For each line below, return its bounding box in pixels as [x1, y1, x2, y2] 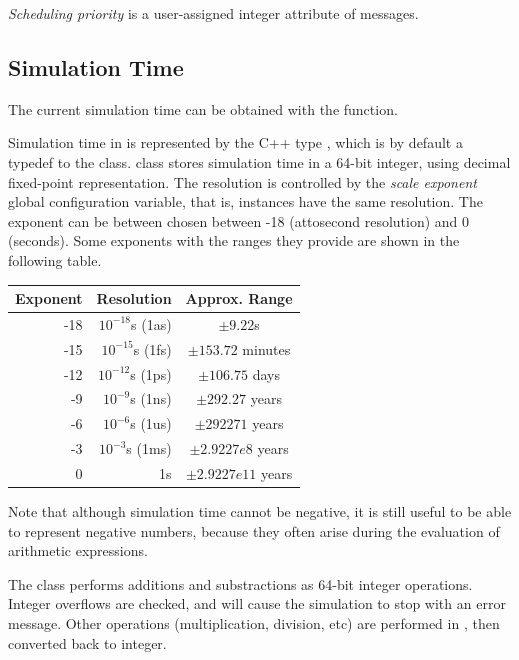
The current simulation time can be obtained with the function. [8, 98, 398, 119]
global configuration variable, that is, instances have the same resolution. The [8, 191, 483, 212]
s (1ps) [130, 363, 172, 384]
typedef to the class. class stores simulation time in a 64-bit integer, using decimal [8, 151, 511, 172]
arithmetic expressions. [8, 540, 148, 561]
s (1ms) [126, 438, 172, 459]
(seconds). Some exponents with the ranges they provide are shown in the [8, 230, 460, 251]
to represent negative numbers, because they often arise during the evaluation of [8, 520, 500, 541]
